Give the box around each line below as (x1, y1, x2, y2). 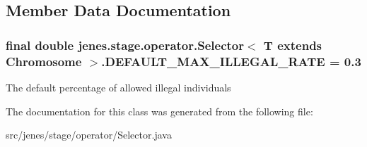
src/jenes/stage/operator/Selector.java (6, 127, 172, 142)
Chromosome (6, 52, 82, 70)
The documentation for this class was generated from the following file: (6, 103, 313, 118)
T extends (263, 36, 322, 53)
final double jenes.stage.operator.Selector (6, 36, 244, 53)
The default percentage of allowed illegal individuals (6, 79, 231, 94)
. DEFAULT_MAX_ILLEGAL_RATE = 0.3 (101, 52, 361, 70)
